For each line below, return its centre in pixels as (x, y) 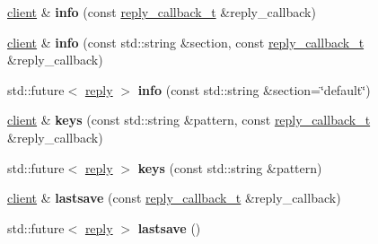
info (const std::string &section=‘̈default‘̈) (254, 89)
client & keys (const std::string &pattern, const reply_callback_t (189, 120)
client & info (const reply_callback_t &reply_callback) (162, 12)
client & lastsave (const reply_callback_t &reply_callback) (174, 198)
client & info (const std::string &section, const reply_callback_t (186, 42)
